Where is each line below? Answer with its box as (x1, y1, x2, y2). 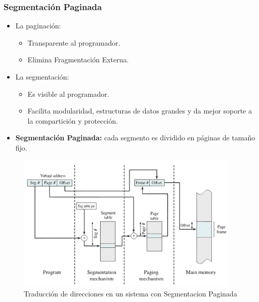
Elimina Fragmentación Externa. (27, 54, 129, 65)
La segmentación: (15, 71, 69, 82)
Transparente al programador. (27, 37, 120, 48)
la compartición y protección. (27, 115, 118, 126)
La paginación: (15, 20, 61, 31)
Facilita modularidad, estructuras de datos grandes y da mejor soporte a (27, 105, 252, 116)
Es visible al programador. (27, 88, 109, 99)
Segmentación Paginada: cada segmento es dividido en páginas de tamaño (15, 132, 255, 143)
